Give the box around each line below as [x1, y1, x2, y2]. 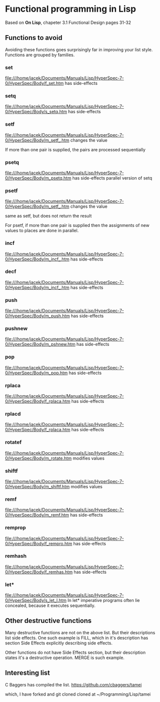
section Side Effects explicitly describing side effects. [5, 640, 113, 646]
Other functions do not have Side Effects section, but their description [5, 649, 146, 655]
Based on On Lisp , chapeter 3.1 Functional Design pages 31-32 [5, 20, 131, 25]
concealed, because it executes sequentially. [5, 602, 96, 608]
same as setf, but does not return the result [5, 213, 92, 219]
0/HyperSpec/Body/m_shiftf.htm [5, 483, 70, 489]
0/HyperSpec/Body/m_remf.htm [5, 512, 69, 518]
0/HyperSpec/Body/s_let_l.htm [5, 598, 67, 603]
